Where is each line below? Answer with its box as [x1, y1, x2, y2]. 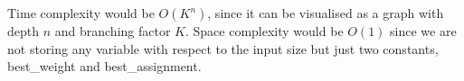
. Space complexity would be [185, 22, 344, 40]
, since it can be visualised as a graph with [207, 4, 444, 22]
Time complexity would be [7, 4, 155, 22]
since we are [390, 22, 457, 40]
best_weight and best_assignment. [7, 57, 202, 76]
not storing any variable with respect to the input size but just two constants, [7, 39, 439, 58]
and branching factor [54, 22, 171, 40]
